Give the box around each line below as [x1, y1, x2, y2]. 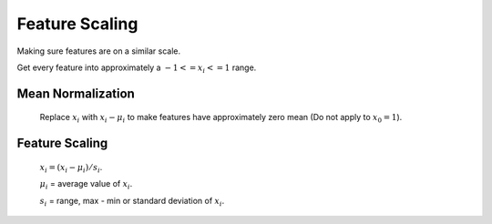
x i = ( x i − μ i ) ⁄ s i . [39, 161, 103, 175]
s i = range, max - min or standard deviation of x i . [39, 195, 225, 209]
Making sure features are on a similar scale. [16, 46, 181, 56]
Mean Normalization [16, 86, 136, 101]
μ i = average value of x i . [39, 178, 133, 191]
